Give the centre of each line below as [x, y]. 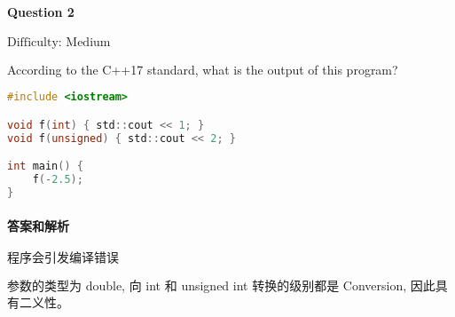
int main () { [45, 166]
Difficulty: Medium [59, 42]
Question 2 [41, 11]
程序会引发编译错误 [63, 258]
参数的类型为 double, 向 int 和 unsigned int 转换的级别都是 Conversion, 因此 [221, 285]
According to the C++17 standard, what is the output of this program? [203, 69]
